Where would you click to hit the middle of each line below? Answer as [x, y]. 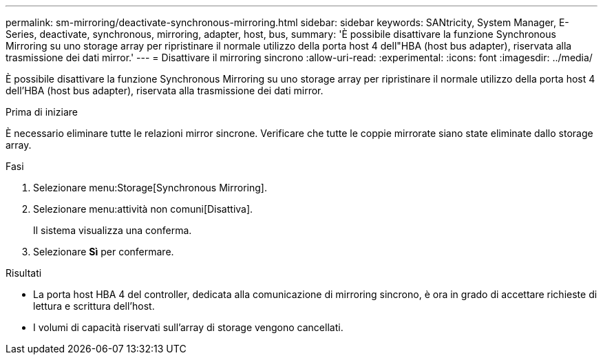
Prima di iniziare [42, 112]
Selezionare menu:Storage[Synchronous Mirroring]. [150, 188]
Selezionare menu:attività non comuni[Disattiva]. [143, 209]
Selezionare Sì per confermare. [104, 252]
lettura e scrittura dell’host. [94, 306]
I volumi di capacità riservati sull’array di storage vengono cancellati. [188, 327]
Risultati [24, 273]
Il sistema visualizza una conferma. [113, 230]
